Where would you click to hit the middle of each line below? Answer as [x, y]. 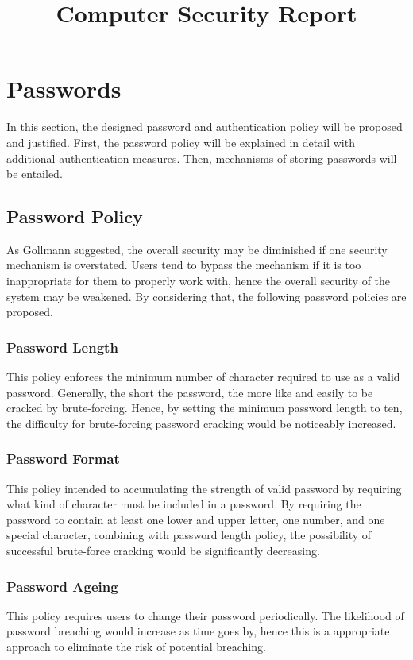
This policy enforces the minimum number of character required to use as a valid [203, 377]
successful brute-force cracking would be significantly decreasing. [163, 551]
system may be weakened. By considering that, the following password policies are [206, 296]
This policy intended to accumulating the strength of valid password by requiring [204, 488]
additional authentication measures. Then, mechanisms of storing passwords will [202, 158]
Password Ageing [62, 586]
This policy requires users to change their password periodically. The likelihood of [205, 615]
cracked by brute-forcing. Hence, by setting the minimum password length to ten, [205, 408]
